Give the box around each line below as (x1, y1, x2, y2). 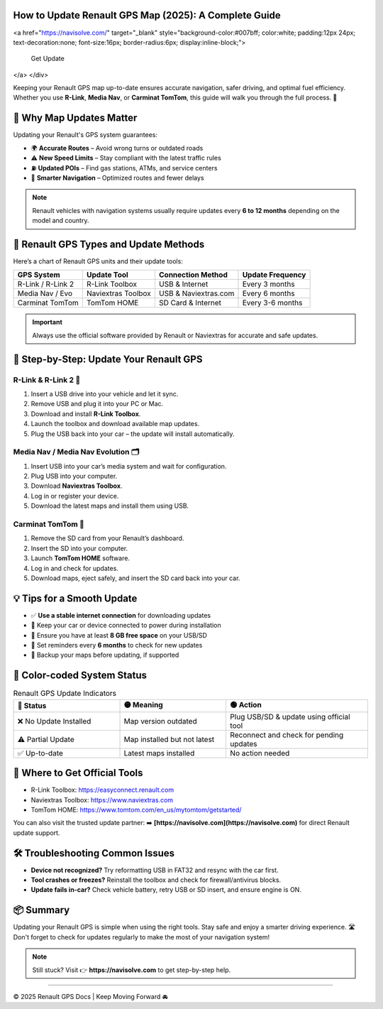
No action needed (230, 748, 290, 758)
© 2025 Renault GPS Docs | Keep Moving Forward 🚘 (13, 992, 168, 1000)
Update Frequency (242, 270, 306, 280)
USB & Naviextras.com (158, 288, 235, 298)
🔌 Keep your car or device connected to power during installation (30, 621, 221, 630)
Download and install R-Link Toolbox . (30, 409, 141, 418)
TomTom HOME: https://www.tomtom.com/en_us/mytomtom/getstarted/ (30, 805, 242, 814)
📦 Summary (13, 904, 70, 916)
